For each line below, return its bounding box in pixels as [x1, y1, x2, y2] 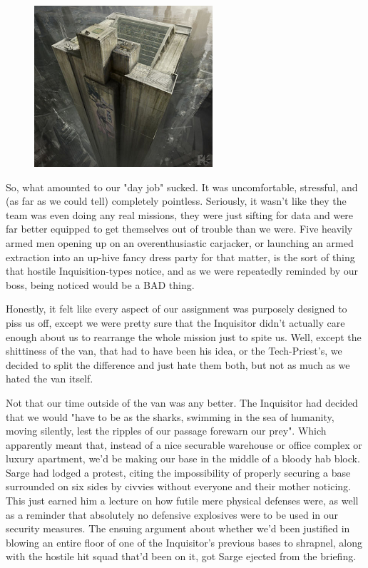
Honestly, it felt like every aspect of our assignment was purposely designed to [6, 301, 347, 316]
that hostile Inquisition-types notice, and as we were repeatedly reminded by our [6, 263, 358, 278]
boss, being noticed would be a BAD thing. [6, 277, 195, 292]
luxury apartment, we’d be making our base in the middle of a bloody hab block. [6, 451, 360, 466]
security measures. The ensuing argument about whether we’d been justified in [6, 521, 350, 536]
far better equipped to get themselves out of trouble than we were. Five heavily [6, 221, 353, 236]
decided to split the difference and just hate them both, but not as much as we [6, 357, 350, 372]
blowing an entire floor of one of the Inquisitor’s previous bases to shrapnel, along [6, 534, 363, 549]
